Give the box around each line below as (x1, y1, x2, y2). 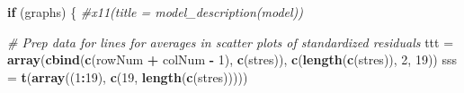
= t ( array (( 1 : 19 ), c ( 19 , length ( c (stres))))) (7, 67, 248, 86)
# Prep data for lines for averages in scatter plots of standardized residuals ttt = (7, 32, 454, 51)
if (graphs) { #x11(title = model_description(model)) (7, 3, 304, 21)
